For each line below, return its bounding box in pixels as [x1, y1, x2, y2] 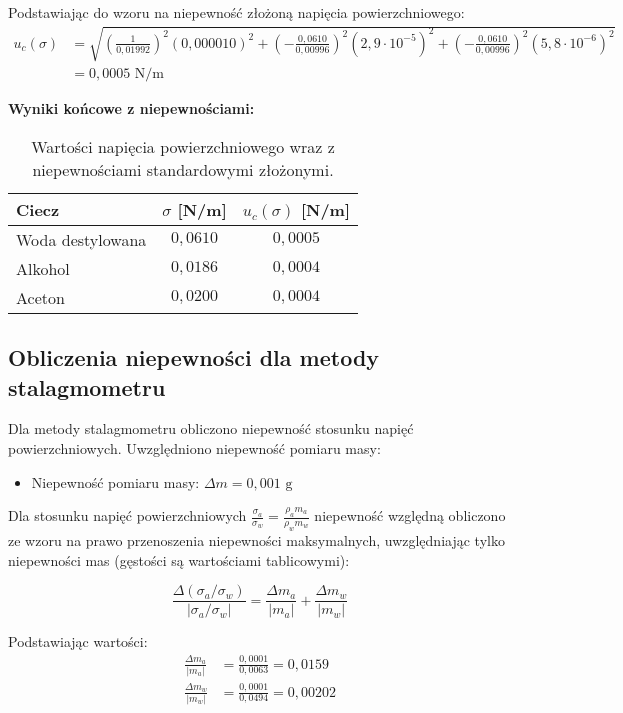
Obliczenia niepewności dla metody [8, 342, 380, 373]
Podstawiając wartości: [8, 631, 148, 652]
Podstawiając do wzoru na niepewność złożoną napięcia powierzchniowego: [8, 2, 465, 22]
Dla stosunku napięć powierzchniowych [8, 505, 247, 526]
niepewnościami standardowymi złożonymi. [32, 157, 334, 181]
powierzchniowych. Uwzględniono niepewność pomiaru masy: [8, 437, 381, 458]
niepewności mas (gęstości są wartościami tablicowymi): [8, 549, 350, 570]
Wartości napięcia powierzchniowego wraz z [31, 134, 335, 158]
